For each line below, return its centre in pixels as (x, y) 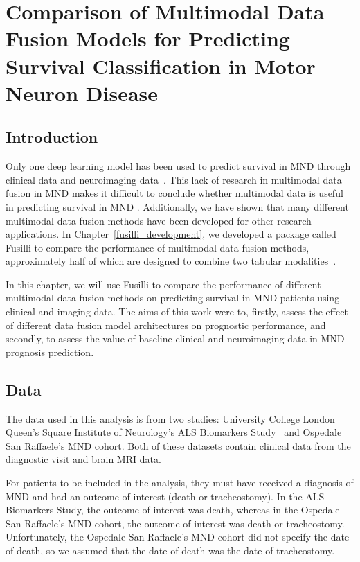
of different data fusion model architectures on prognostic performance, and (166, 325)
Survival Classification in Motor (161, 65)
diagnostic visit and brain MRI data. (83, 459)
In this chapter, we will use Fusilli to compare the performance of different (163, 284)
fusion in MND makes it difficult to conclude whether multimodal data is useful (174, 193)
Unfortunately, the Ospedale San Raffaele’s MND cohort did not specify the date (178, 537)
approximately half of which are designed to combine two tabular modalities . (171, 261)
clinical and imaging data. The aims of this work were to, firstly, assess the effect (177, 311)
